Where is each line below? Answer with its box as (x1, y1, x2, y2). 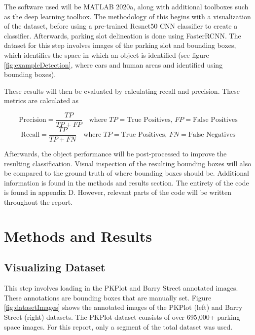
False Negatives (188, 131, 236, 139)
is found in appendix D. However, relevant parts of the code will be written (4, 187, 231, 197)
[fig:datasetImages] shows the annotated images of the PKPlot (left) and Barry (4, 302, 243, 312)
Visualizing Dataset (4, 260, 106, 275)
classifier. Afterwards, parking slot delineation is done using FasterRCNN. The (4, 30, 241, 40)
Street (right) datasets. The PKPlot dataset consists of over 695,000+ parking (4, 311, 240, 322)
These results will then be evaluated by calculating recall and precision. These (4, 85, 240, 96)
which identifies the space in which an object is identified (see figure (4, 49, 209, 60)
